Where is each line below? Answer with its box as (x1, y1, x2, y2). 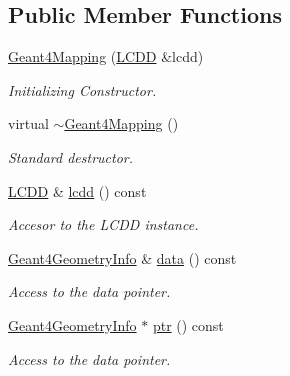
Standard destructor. (8, 146, 134, 167)
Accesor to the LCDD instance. (8, 214, 199, 235)
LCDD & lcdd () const (8, 180, 147, 201)
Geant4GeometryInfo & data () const (8, 247, 237, 268)
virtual (8, 113, 49, 134)
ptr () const (152, 314, 224, 335)
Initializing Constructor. (8, 79, 157, 100)
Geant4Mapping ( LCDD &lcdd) (8, 46, 204, 67)
